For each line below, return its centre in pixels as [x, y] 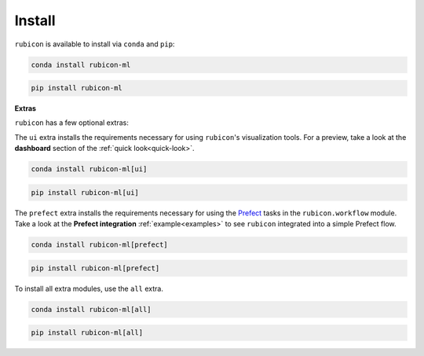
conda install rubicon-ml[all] [91, 309]
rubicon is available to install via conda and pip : [95, 44]
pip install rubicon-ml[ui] [85, 192]
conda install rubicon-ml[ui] [89, 169]
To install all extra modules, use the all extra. [89, 288]
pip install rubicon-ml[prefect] [95, 268]
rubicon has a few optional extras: [71, 123]
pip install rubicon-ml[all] [87, 333]
